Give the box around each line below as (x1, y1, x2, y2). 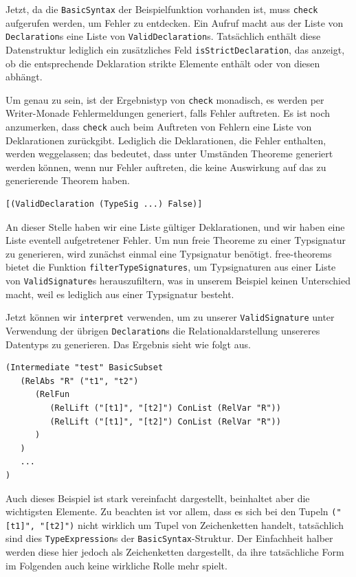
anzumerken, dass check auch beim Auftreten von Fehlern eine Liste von (5, 120, 312, 133)
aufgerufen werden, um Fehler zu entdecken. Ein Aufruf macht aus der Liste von (5, 15, 344, 30)
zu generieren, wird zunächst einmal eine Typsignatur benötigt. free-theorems (5, 246, 332, 260)
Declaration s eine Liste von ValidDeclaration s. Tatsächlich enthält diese (5, 29, 321, 43)
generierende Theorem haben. (5, 173, 130, 188)
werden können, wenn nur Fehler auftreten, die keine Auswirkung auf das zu (5, 159, 326, 174)
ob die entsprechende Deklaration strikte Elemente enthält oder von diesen (5, 56, 320, 70)
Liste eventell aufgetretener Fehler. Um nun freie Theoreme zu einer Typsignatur (5, 233, 346, 247)
